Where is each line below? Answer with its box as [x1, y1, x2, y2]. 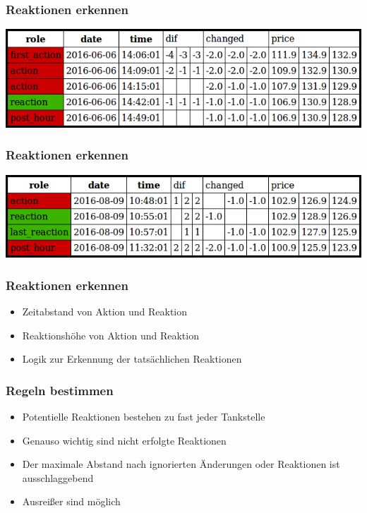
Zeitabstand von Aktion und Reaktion [22, 303, 188, 318]
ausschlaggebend [22, 470, 94, 485]
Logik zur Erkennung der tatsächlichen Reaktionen [22, 351, 242, 366]
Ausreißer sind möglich [22, 494, 121, 509]
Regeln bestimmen [6, 381, 114, 399]
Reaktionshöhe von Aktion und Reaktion [22, 327, 199, 342]
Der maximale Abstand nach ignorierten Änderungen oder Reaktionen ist [22, 457, 340, 471]
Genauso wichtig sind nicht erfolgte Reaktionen [22, 433, 227, 447]
